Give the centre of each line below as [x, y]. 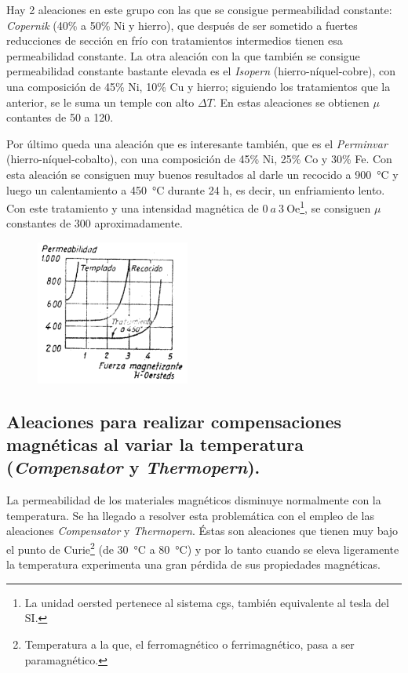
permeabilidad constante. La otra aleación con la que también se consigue [183, 55]
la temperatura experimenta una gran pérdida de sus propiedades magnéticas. [193, 564]
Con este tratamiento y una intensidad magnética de [133, 207]
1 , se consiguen [335, 207]
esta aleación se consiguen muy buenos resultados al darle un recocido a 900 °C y [202, 174]
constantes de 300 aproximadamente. [95, 223]
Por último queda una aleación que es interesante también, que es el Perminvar [197, 143]
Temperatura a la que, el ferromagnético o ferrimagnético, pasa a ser [189, 644]
